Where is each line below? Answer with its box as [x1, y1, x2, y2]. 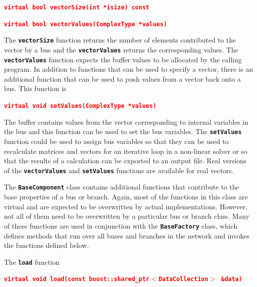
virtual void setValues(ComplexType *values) [4, 102, 156, 110]
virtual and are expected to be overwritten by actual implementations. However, [4, 201, 248, 211]
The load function [4, 256, 60, 267]
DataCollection [158, 276, 208, 283]
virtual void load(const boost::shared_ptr [4, 276, 150, 283]
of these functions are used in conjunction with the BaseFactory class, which [4, 220, 238, 231]
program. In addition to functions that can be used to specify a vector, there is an [4, 64, 253, 74]
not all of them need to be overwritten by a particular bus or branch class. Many [4, 211, 250, 221]
